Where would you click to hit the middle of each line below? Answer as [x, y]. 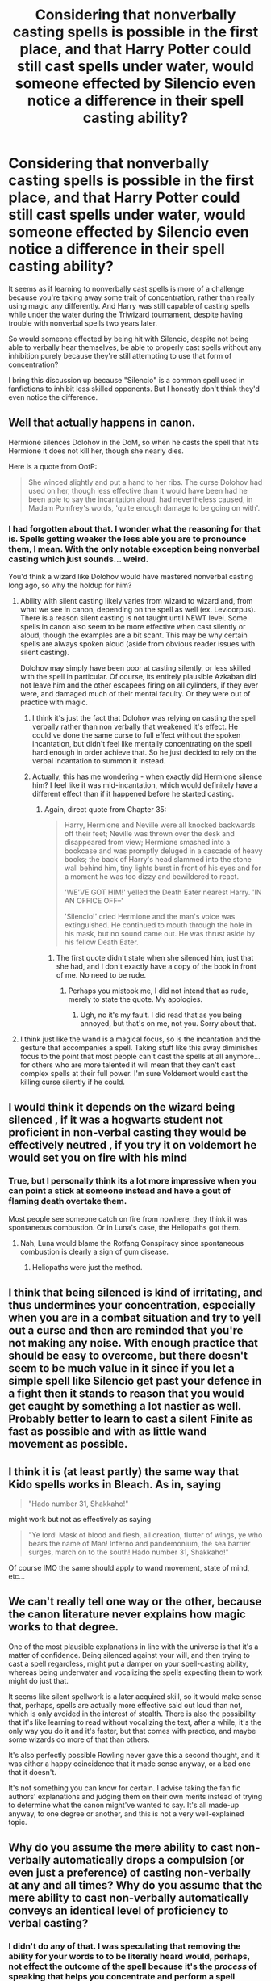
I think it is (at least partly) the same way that [124, 1472]
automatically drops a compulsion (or [149, 1860]
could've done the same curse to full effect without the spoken [136, 735]
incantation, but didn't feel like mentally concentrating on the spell [142, 744]
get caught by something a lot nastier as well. [125, 1406]
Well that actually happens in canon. [102, 423]
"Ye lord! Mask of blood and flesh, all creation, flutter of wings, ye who [145, 1535]
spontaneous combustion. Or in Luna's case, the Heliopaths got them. [125, 1227]
